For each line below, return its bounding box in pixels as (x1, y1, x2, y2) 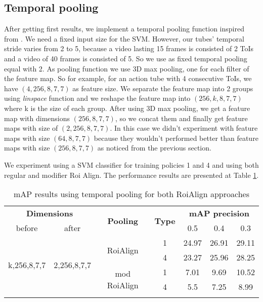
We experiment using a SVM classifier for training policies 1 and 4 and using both (4, 159, 259, 170)
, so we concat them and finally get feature (115, 112, 248, 123)
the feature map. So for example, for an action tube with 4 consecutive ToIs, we (4, 73, 252, 84)
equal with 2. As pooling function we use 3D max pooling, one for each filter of (4, 63, 249, 73)
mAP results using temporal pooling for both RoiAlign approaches (14, 188, 249, 200)
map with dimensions (4, 112, 70, 123)
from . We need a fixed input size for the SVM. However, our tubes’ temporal (4, 33, 244, 44)
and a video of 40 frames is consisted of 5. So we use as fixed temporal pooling (4, 53, 247, 63)
